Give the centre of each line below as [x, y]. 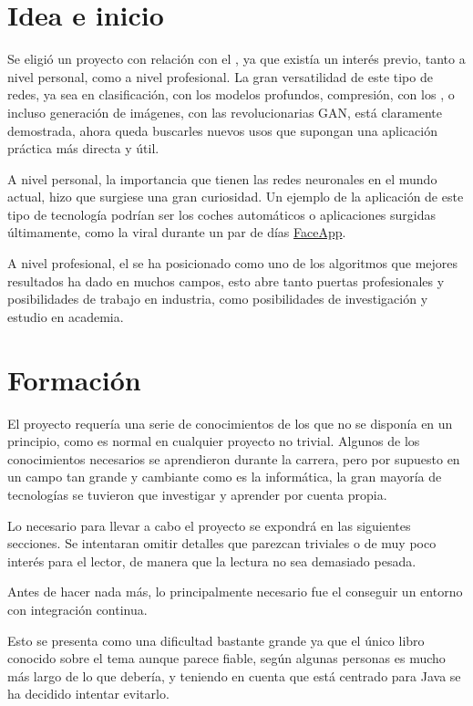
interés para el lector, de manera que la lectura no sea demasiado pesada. [212, 561]
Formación [74, 379]
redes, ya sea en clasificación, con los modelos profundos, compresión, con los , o [231, 94]
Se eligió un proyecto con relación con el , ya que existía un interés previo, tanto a [236, 59]
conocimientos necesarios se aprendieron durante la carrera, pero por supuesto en [234, 458]
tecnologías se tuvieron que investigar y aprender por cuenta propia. [197, 494]
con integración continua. [77, 609]
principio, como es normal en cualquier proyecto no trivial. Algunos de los [214, 441]
